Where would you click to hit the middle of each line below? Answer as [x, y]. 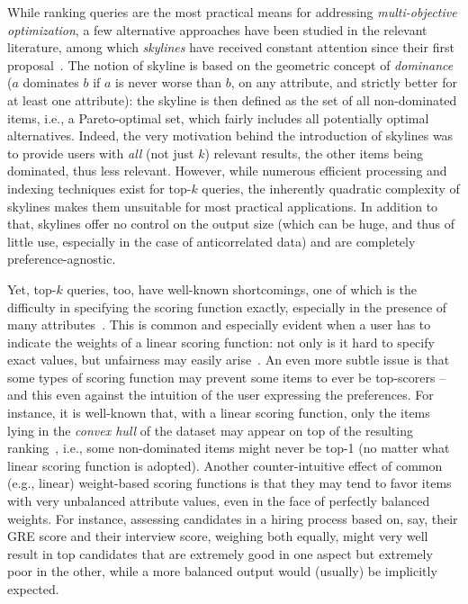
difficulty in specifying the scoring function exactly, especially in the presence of [227, 307]
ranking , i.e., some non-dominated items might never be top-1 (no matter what [229, 448]
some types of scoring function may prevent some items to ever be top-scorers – [227, 377]
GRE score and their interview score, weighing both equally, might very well [218, 536]
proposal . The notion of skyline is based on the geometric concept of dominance [230, 64]
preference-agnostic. [62, 259]
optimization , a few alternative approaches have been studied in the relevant [217, 29]
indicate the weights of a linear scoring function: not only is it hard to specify [221, 342]
